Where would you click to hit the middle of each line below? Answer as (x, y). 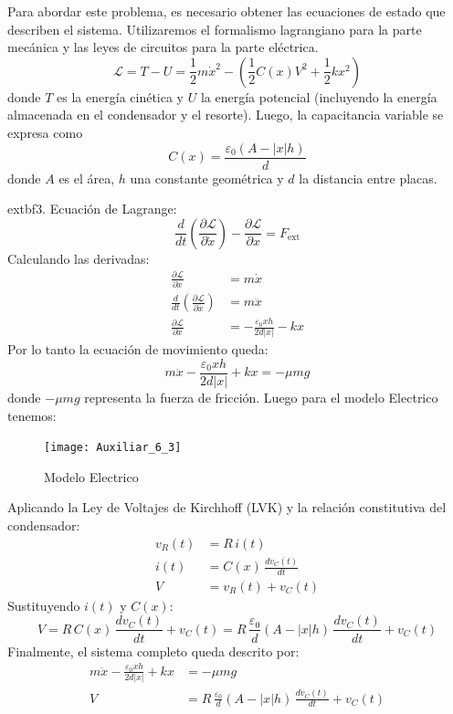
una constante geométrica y (207, 178)
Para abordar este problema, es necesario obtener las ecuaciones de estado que (226, 11)
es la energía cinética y (121, 96)
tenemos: (32, 415)
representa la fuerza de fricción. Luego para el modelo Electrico (261, 398)
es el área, (87, 178)
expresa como (45, 132)
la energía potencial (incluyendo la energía (319, 96)
